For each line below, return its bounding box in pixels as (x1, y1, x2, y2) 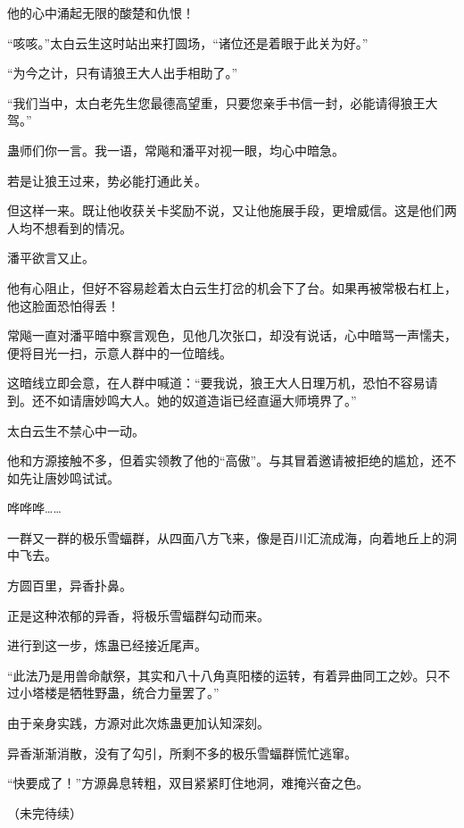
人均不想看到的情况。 (7, 218, 132, 237)
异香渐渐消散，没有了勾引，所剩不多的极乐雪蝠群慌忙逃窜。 (7, 743, 357, 762)
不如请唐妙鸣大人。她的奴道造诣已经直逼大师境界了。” (44, 390, 357, 409)
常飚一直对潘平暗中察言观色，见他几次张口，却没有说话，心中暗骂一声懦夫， (7, 326, 457, 345)
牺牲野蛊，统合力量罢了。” (69, 683, 220, 702)
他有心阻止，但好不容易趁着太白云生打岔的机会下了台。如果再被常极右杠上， (7, 278, 457, 297)
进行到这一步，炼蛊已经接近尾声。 (7, 636, 207, 655)
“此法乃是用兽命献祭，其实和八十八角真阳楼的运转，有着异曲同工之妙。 (7, 665, 426, 684)
